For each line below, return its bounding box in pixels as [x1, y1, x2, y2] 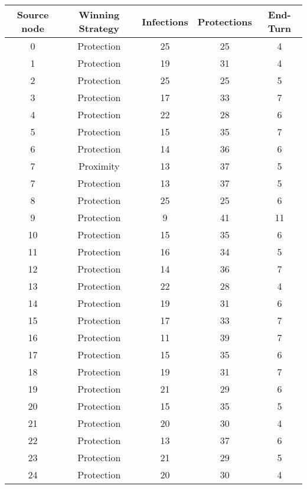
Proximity [78, 159, 120, 173]
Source [17, 8, 49, 21]
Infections [142, 14, 188, 28]
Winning [79, 8, 120, 21]
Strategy [79, 21, 119, 35]
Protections [197, 14, 252, 28]
